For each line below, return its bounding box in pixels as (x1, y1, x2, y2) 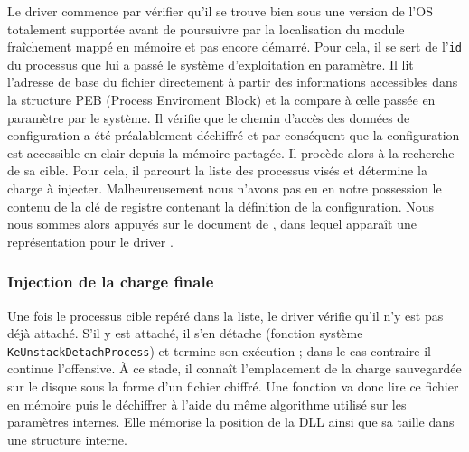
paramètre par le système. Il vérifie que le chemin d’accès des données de (7, 108, 410, 127)
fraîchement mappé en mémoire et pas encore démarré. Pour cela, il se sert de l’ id (7, 37, 462, 56)
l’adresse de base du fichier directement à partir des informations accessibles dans (7, 72, 458, 91)
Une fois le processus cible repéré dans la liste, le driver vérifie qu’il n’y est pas (7, 306, 444, 325)
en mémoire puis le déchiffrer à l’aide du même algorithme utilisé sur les (7, 394, 407, 413)
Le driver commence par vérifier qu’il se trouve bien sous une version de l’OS (7, 2, 433, 20)
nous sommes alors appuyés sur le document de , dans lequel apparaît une (7, 214, 417, 233)
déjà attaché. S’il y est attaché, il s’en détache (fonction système (7, 324, 363, 343)
